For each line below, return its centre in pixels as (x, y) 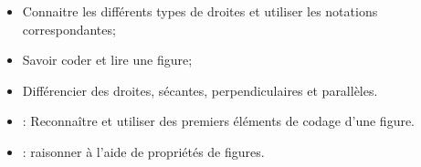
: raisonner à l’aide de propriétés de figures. (143, 151)
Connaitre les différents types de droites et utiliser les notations (200, 11)
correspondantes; (69, 29)
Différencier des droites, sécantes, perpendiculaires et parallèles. (200, 90)
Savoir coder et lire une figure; (107, 60)
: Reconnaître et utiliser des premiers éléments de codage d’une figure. (219, 121)
